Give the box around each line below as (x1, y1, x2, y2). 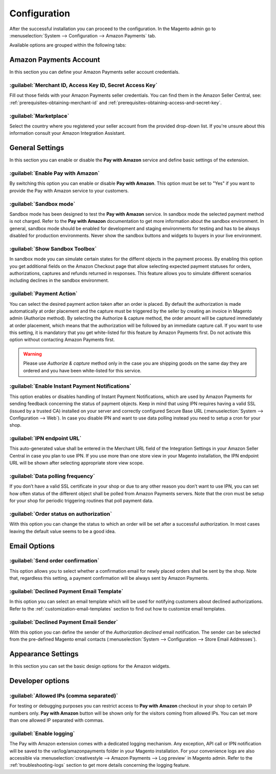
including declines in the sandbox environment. (9, 277, 109, 284)
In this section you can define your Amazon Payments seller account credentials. (9, 69, 180, 75)
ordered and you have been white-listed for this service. (23, 367, 142, 373)
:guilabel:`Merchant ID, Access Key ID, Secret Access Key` (9, 82, 158, 89)
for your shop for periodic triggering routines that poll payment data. (9, 497, 153, 504)
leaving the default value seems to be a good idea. (9, 528, 116, 534)
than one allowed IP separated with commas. (9, 717, 104, 723)
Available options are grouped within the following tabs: (9, 42, 127, 48)
